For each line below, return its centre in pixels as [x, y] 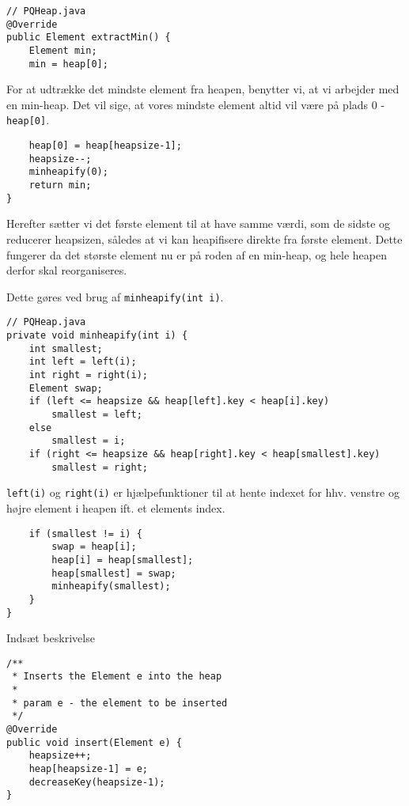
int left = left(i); [83, 362]
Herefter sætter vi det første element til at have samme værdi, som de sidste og [199, 223]
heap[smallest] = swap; [114, 573]
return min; [60, 185]
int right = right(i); [88, 375]
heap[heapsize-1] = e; [88, 769]
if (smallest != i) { [85, 534]
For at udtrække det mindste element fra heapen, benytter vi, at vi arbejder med [203, 89]
